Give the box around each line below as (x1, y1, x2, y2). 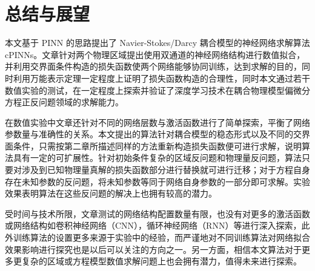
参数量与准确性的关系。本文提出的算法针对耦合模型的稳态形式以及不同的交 (5, 128, 302, 140)
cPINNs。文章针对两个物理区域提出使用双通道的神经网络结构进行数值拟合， (5, 48, 305, 60)
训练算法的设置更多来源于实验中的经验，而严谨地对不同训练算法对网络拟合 (13, 231, 310, 244)
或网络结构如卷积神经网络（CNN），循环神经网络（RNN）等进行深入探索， (5, 219, 302, 232)
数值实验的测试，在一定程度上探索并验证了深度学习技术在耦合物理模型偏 (5, 83, 293, 96)
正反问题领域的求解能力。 (21, 96, 124, 108)
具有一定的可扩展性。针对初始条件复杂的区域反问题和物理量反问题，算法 (13, 151, 302, 164)
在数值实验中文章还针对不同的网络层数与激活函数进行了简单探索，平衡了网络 (5, 116, 310, 128)
